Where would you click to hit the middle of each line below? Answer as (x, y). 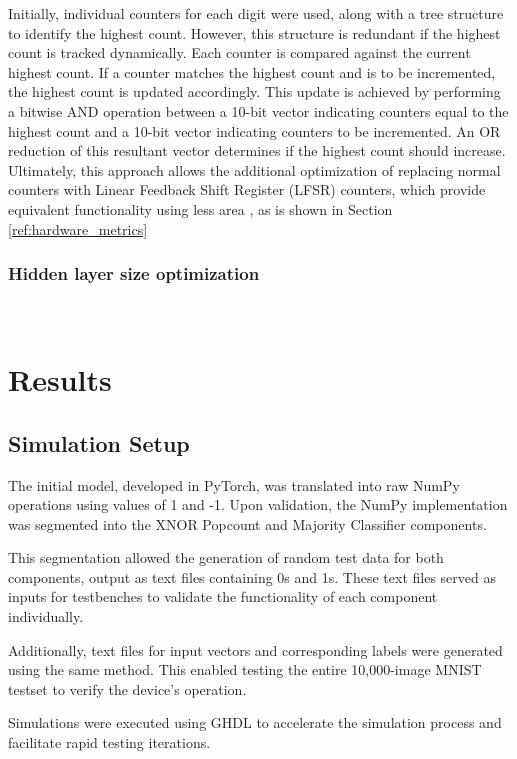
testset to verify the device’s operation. (127, 688)
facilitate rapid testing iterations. (109, 742)
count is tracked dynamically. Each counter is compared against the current (239, 52)
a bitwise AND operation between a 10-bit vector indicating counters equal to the (258, 110)
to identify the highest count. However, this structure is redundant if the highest (254, 32)
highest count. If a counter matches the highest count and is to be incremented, (252, 71)
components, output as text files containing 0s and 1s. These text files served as (252, 576)
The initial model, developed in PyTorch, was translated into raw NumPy (234, 484)
